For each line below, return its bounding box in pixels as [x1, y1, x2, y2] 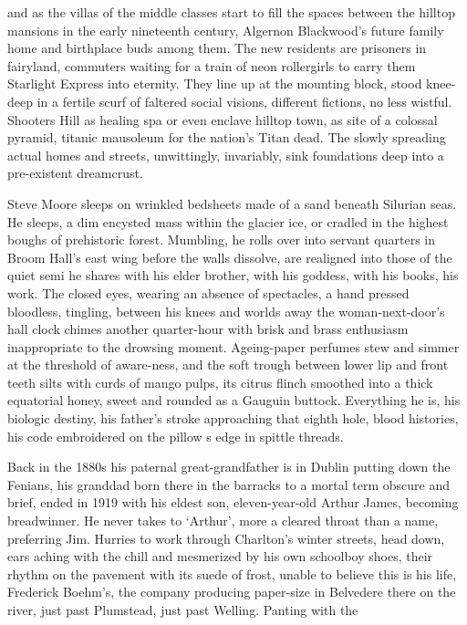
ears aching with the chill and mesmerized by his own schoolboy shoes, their [7, 547, 433, 566]
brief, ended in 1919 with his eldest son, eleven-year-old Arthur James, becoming [7, 493, 459, 512]
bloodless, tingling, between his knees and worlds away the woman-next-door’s [7, 301, 445, 320]
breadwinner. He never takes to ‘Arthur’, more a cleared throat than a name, [7, 511, 439, 530]
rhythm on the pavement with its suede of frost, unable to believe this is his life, [7, 564, 457, 583]
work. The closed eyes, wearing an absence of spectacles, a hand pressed [7, 283, 410, 302]
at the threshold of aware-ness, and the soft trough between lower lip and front [7, 355, 449, 374]
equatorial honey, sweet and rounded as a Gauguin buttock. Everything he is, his [7, 391, 461, 410]
